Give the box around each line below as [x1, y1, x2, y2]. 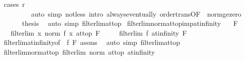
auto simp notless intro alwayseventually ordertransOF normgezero [31, 8, 242, 19]
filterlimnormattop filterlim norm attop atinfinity [3, 46, 155, 57]
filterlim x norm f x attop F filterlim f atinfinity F [10, 27, 187, 38]
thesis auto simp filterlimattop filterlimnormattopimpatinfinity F [22, 18, 238, 28]
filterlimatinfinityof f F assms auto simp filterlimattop [3, 37, 180, 47]
